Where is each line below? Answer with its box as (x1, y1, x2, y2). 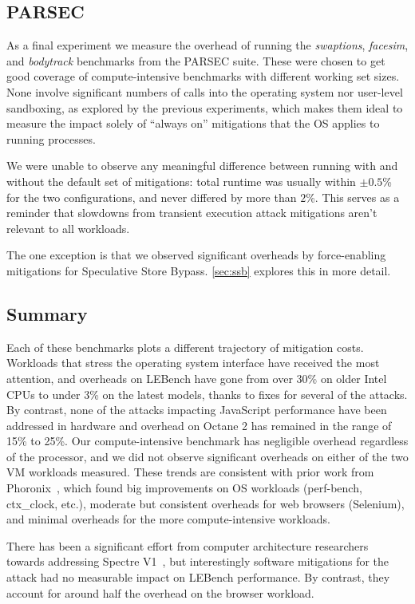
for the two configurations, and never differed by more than (6, 188, 297, 205)
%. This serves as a (306, 188, 400, 205)
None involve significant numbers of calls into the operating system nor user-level (6, 83, 403, 100)
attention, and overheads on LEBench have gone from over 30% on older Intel (6, 369, 387, 386)
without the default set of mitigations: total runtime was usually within (6, 172, 356, 189)
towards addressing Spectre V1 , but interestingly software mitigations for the (6, 553, 389, 570)
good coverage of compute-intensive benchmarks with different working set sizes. (6, 68, 400, 85)
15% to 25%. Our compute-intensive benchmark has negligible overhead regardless (6, 432, 409, 449)
